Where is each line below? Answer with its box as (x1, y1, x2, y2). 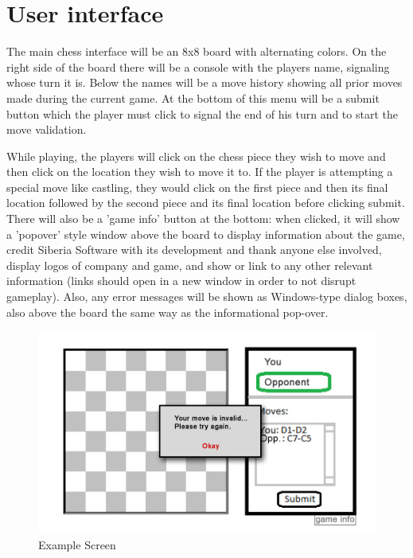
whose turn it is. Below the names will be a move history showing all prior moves (6, 74, 403, 91)
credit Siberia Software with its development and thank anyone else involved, (6, 241, 382, 258)
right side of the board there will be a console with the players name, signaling (6, 58, 390, 75)
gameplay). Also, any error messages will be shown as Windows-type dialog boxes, (6, 288, 407, 305)
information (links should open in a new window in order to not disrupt (6, 272, 357, 289)
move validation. (6, 121, 87, 138)
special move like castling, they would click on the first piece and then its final (6, 178, 388, 195)
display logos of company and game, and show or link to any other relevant (6, 256, 373, 273)
